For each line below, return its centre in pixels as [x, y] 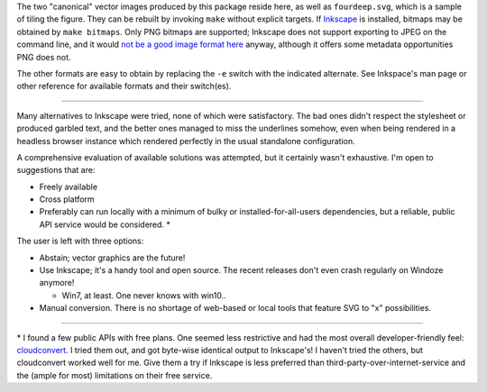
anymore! [57, 283]
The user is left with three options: [80, 241]
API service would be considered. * [105, 224]
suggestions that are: [56, 170]
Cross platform [67, 199]
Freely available [69, 187]
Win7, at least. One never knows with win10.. [144, 295]
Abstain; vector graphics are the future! [112, 258]
